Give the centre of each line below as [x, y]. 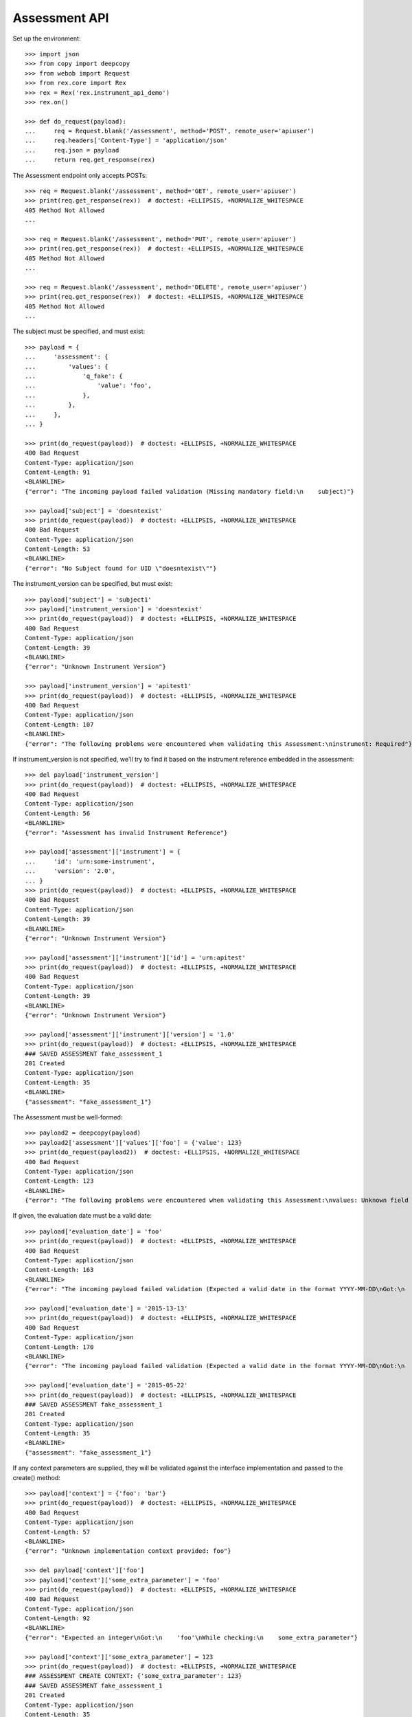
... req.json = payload [72, 150]
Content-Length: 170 [59, 1347]
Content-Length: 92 [58, 1618]
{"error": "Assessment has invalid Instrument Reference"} [126, 832]
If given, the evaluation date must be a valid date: [82, 1216]
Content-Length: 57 [58, 1532]
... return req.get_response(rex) [90, 160]
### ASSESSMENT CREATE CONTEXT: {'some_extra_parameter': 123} [134, 1676]
